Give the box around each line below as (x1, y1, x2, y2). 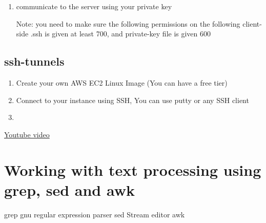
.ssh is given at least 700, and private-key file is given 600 (30, 28, 211, 39)
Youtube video (4, 129, 50, 139)
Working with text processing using (4, 159, 261, 180)
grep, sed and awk (4, 179, 135, 200)
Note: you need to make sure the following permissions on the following (16, 18, 240, 29)
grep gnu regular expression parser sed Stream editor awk (4, 209, 185, 219)
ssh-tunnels (4, 53, 65, 69)
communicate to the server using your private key (16, 1, 172, 11)
